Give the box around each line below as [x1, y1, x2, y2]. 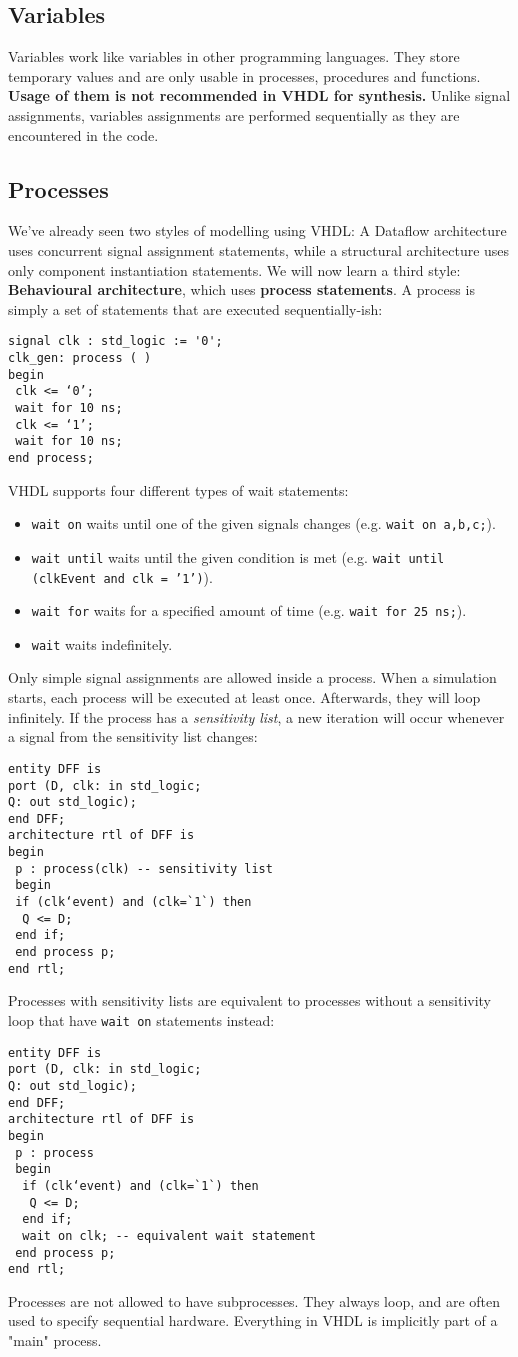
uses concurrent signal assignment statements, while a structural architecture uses [8, 239, 510, 260]
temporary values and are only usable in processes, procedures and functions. [8, 65, 481, 86]
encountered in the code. [8, 124, 159, 145]
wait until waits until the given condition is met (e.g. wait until [31, 546, 445, 567]
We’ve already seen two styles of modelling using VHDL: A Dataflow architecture [8, 220, 507, 241]
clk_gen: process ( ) [8, 351, 152, 365]
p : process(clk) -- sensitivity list [15, 861, 273, 876]
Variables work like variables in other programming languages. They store [8, 46, 460, 67]
